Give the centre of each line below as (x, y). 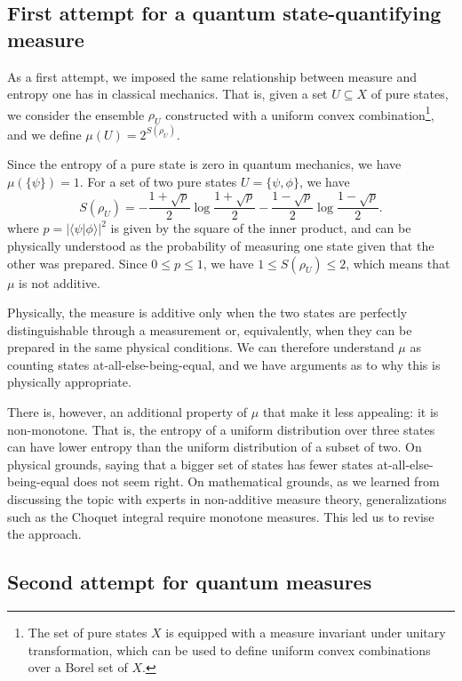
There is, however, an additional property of (127, 412)
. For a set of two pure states (158, 181)
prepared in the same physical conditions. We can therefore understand (201, 347)
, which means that (398, 263)
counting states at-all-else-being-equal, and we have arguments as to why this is (224, 364)
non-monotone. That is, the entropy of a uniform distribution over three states (221, 429)
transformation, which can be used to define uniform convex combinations (229, 649)
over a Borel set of (78, 667)
